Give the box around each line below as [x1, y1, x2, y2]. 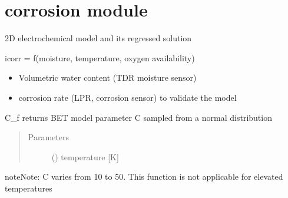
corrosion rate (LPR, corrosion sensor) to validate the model [18, 91, 237, 103]
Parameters [28, 131, 69, 143]
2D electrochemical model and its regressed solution [5, 32, 192, 44]
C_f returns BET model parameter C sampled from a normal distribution [5, 111, 272, 123]
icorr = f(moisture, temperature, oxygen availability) [5, 51, 195, 64]
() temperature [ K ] [51, 150, 119, 163]
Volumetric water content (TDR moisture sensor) [18, 71, 197, 84]
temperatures [5, 181, 52, 194]
